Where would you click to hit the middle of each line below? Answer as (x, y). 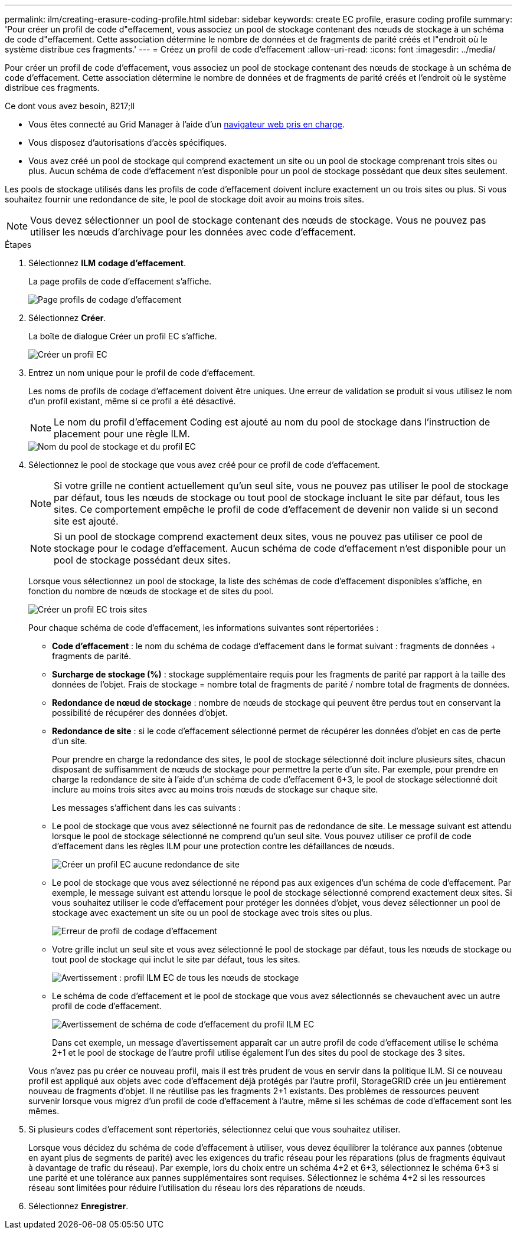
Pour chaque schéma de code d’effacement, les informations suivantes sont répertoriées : (204, 628)
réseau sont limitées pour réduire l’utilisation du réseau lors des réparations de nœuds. (197, 1188)
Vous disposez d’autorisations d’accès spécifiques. (127, 143)
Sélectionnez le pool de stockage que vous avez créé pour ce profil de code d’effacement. (204, 465)
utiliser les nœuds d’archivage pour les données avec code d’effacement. (193, 232)
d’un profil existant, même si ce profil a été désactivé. (132, 401)
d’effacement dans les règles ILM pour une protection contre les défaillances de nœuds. (223, 846)
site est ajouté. (86, 521)
